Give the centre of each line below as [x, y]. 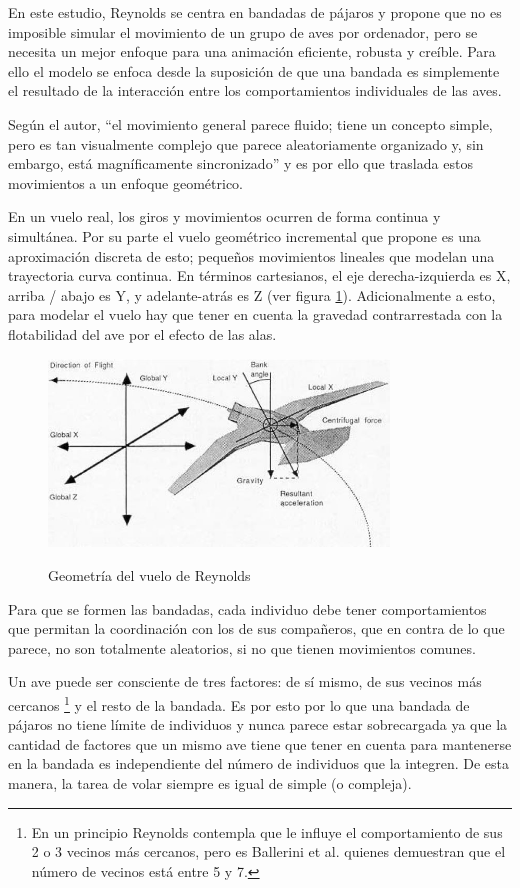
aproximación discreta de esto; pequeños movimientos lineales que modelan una [251, 255]
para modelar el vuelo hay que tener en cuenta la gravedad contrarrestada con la [255, 314]
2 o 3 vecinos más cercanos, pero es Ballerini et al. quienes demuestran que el [268, 851]
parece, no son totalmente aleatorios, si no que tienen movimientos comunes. [242, 647]
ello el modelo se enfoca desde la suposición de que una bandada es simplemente [254, 70]
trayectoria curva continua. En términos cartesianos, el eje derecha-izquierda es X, [259, 275]
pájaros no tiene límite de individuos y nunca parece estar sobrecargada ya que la [258, 724]
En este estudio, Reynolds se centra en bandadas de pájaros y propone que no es [255, 12]
